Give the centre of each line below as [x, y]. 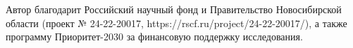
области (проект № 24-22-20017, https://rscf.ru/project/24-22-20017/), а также [176, 23]
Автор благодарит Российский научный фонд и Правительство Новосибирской [174, 9]
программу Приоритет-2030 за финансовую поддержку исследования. [154, 37]
